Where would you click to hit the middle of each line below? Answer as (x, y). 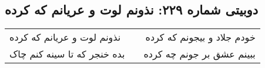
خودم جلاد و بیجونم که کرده (200, 37)
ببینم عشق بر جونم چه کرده (199, 54)
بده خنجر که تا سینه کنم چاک (67, 54)
